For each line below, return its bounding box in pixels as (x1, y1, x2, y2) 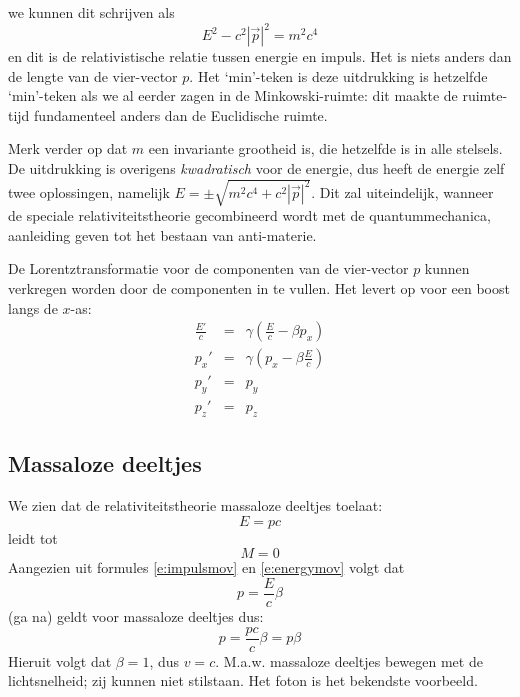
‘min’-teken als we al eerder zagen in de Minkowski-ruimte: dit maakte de (8, 85, 458, 106)
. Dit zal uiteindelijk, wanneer (311, 181, 494, 202)
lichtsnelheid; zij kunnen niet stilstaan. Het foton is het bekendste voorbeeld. (8, 670, 478, 691)
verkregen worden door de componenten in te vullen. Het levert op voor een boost (8, 277, 510, 298)
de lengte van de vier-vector (8, 65, 178, 86)
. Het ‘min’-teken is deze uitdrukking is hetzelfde (189, 65, 488, 86)
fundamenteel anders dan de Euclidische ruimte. (34, 104, 328, 125)
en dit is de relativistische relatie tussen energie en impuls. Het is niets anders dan (8, 46, 512, 67)
